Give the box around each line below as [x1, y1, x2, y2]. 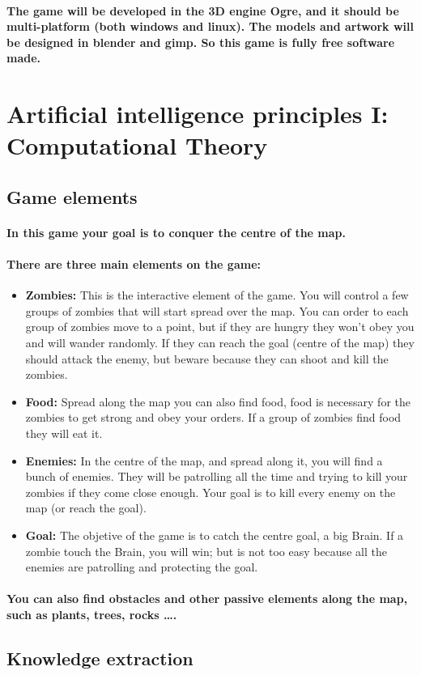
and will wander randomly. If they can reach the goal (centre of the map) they [25, 334, 415, 351]
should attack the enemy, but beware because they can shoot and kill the [25, 350, 389, 367]
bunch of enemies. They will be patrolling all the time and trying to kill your [25, 468, 408, 485]
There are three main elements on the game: [6, 256, 261, 273]
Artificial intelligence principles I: [6, 97, 389, 130]
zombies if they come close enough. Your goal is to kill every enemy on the [25, 483, 396, 500]
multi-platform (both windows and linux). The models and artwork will [6, 18, 415, 35]
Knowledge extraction [6, 645, 193, 670]
